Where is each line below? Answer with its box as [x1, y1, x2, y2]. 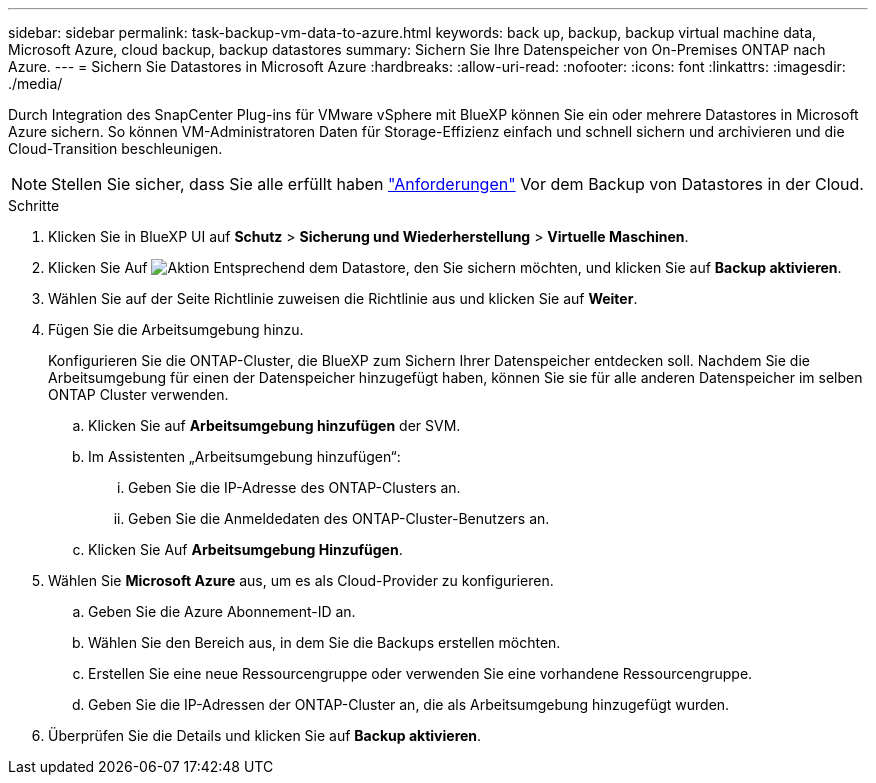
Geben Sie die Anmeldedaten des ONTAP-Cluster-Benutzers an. [128, 510, 550, 527]
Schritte [8, 197, 60, 214]
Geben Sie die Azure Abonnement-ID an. [88, 603, 356, 620]
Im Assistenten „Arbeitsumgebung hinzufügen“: [88, 448, 401, 465]
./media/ [8, 75, 63, 92]
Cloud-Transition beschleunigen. [8, 140, 223, 157]
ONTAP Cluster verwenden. [48, 386, 229, 403]
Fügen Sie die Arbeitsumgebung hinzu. [48, 321, 304, 338]
